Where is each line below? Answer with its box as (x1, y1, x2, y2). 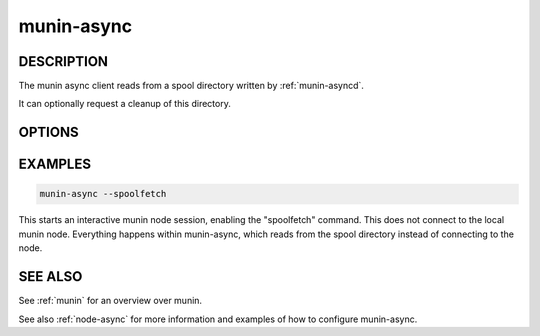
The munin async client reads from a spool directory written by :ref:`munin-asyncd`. (18, 80, 365, 92)
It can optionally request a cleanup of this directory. (18, 98, 232, 110)
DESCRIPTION (18, 53, 109, 70)
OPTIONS (18, 124, 79, 141)
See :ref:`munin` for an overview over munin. (18, 295, 203, 307)
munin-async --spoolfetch (39, 188, 167, 200)
